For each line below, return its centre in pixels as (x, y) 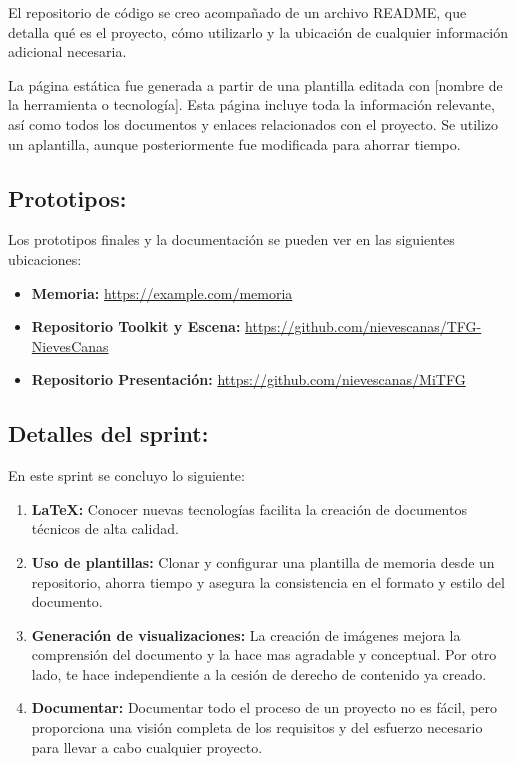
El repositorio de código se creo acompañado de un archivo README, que (237, 12)
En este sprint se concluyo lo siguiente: (126, 475)
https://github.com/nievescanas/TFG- (363, 326)
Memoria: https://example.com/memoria (162, 292)
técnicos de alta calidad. (105, 528)
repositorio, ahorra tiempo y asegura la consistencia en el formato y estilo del (268, 581)
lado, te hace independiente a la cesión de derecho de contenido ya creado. (259, 673)
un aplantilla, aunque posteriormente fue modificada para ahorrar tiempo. (234, 143)
